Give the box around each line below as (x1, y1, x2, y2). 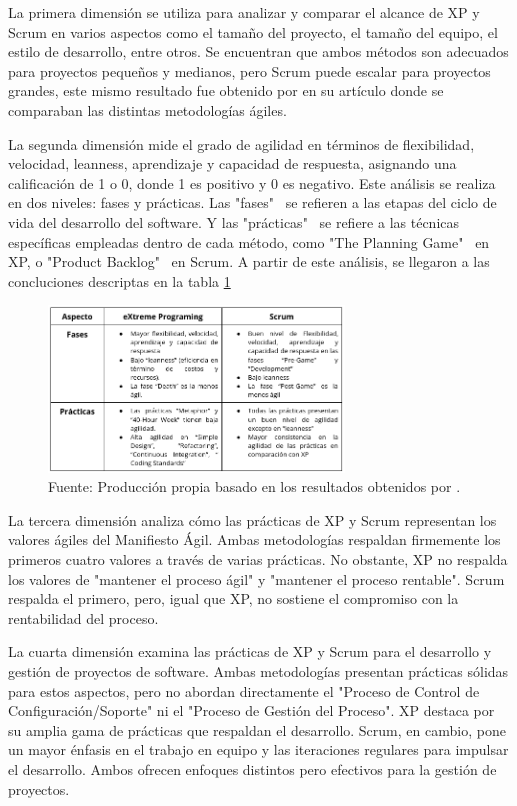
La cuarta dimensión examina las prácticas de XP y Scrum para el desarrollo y (8, 641, 492, 662)
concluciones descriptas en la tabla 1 (8, 270, 231, 291)
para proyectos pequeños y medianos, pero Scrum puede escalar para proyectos (8, 60, 491, 81)
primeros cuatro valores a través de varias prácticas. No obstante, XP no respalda (8, 549, 508, 570)
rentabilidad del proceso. (8, 607, 159, 628)
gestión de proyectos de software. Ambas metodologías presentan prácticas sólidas (8, 660, 509, 681)
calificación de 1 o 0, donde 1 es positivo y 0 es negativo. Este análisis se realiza (8, 172, 496, 193)
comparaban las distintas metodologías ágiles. (8, 99, 287, 120)
